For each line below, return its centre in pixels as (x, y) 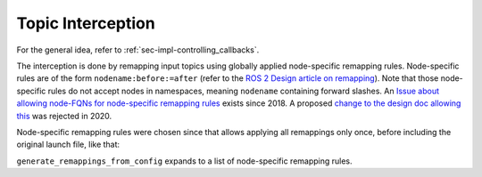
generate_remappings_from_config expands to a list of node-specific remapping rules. (184, 161)
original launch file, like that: (68, 145)
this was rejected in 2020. (64, 116)
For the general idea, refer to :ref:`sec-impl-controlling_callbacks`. (138, 50)
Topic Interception (86, 23)
